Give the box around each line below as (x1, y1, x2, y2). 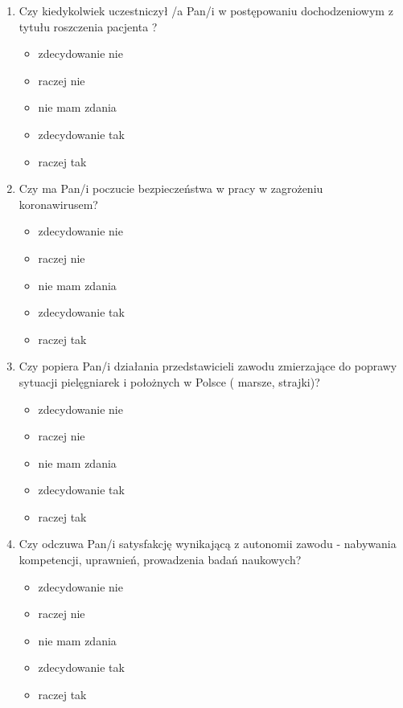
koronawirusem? (19, 195, 98, 212)
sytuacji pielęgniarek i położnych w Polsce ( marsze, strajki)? (19, 373, 320, 390)
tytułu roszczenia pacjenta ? (19, 18, 158, 35)
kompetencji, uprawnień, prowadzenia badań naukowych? (19, 551, 302, 568)
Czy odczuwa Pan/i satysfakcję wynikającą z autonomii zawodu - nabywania (19, 535, 397, 552)
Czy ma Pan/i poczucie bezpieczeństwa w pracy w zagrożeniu (19, 180, 323, 197)
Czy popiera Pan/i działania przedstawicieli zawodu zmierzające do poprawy (19, 358, 397, 374)
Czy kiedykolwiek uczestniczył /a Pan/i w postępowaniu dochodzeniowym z (19, 2, 393, 18)
